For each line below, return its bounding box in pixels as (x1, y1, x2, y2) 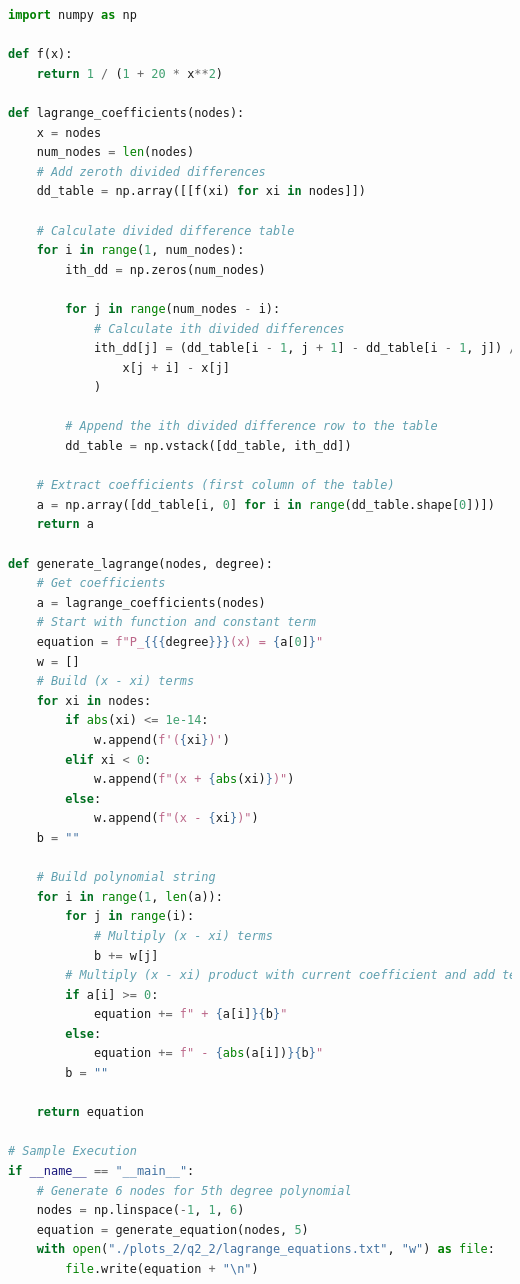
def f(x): (8, 47, 73, 62)
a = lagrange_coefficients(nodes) (36, 595, 266, 610)
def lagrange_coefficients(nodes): (8, 105, 245, 120)
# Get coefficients (36, 576, 166, 591)
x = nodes (36, 125, 102, 140)
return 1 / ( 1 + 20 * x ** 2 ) (36, 66, 223, 81)
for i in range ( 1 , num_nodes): (36, 243, 245, 258)
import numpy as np (8, 8, 137, 22)
